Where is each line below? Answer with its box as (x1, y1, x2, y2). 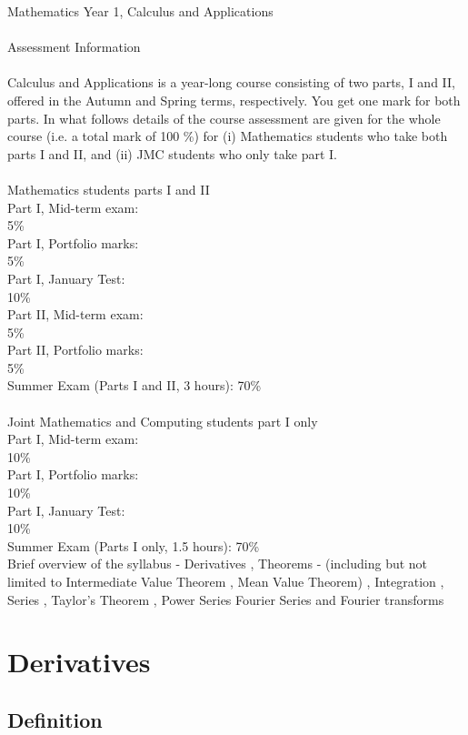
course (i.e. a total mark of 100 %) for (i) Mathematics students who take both (7, 126, 448, 146)
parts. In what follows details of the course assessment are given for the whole (7, 108, 441, 127)
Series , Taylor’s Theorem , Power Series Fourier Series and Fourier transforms (7, 589, 444, 609)
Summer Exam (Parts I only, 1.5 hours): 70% (7, 536, 260, 555)
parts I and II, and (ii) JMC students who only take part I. (7, 144, 337, 163)
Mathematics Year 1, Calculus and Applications (7, 2, 274, 20)
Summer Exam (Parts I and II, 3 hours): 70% (7, 376, 262, 395)
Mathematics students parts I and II (7, 179, 210, 198)
